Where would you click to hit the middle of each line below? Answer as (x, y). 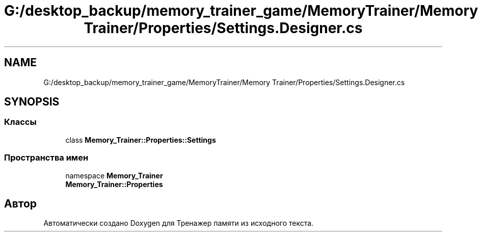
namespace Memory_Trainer (114, 175)
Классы (20, 122)
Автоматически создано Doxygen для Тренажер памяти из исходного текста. (179, 223)
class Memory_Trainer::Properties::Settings (141, 140)
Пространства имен (46, 158)
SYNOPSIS (32, 102)
